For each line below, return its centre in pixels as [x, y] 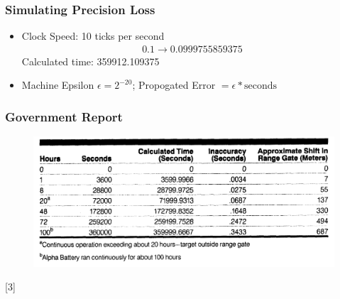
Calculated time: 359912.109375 [91, 61]
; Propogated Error [174, 85]
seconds [260, 86]
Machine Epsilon [58, 85]
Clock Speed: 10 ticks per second [93, 36]
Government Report [64, 116]
